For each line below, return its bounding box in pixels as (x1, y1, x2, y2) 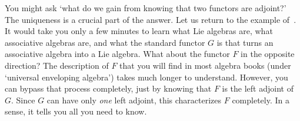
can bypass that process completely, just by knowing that (5, 82, 212, 95)
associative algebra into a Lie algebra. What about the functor (5, 48, 230, 60)
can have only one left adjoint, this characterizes (46, 93, 222, 106)
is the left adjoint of (222, 82, 294, 95)
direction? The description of (5, 59, 109, 71)
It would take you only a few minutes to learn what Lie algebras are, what (5, 25, 273, 37)
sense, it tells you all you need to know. (5, 105, 147, 117)
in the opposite (241, 48, 295, 60)
